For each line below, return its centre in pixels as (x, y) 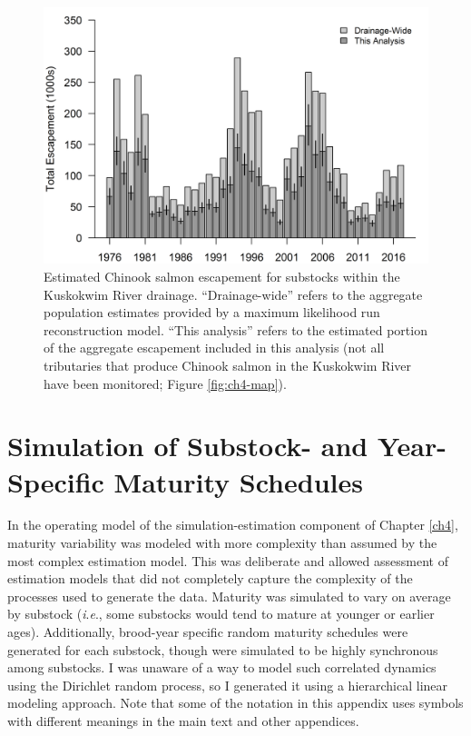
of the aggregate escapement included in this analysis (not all (214, 348)
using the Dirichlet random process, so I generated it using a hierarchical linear (228, 685)
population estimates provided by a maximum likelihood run (212, 312)
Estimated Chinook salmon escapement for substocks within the (222, 276)
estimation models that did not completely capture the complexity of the (210, 578)
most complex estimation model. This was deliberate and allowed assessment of (228, 560)
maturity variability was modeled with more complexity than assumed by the (222, 543)
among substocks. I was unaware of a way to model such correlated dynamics (222, 667)
